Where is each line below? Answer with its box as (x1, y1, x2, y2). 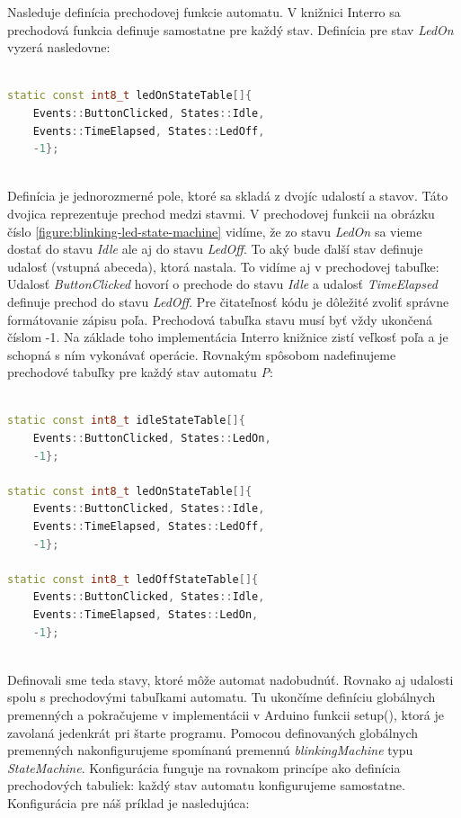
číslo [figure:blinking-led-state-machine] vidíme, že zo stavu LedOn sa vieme (7, 221, 422, 240)
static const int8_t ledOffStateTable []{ (7, 572, 259, 586)
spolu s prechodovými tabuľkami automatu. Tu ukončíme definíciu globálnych (7, 688, 436, 706)
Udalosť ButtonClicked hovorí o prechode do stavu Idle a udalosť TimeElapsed (7, 274, 438, 293)
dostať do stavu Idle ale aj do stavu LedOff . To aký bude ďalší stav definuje (7, 239, 423, 258)
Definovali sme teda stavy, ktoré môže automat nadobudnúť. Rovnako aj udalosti (7, 670, 454, 688)
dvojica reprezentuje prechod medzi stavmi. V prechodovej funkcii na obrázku (7, 203, 435, 222)
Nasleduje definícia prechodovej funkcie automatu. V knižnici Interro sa (7, 3, 401, 21)
